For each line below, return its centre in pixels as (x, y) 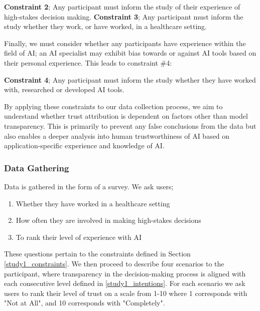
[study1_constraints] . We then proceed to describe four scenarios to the (114, 263)
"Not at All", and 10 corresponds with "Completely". (85, 303)
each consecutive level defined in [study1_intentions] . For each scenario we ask (125, 283)
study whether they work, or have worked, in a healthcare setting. (106, 26)
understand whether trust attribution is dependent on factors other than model (126, 116)
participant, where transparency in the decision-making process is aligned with (125, 273)
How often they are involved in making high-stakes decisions (108, 220)
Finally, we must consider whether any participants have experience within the (125, 43)
